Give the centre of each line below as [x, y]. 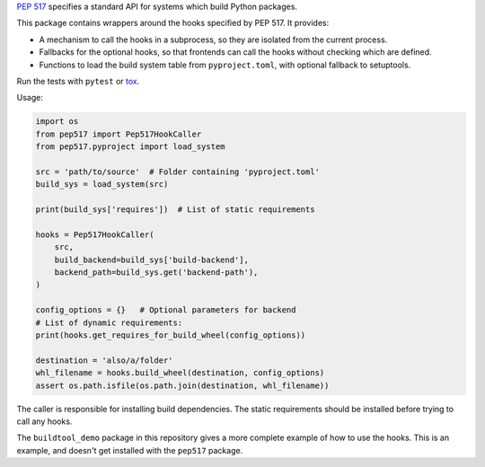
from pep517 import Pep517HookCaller [119, 134]
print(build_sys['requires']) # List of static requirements [175, 210]
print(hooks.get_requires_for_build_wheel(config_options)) [171, 335]
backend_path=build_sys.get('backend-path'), [156, 273]
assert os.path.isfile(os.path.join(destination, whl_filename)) [182, 385]
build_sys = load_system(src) [102, 185]
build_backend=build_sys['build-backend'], [151, 260]
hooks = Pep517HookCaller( [95, 234]
